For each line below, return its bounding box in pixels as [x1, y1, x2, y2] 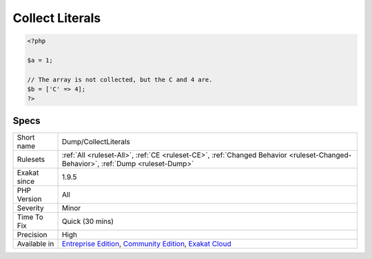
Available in [17, 238, 54, 248]
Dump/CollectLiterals [61, 136, 130, 146]
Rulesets [17, 154, 45, 164]
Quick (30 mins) [61, 216, 114, 226]
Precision [17, 229, 48, 239]
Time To [17, 212, 44, 222]
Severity [17, 203, 44, 213]
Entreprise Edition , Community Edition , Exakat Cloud [61, 238, 231, 248]
